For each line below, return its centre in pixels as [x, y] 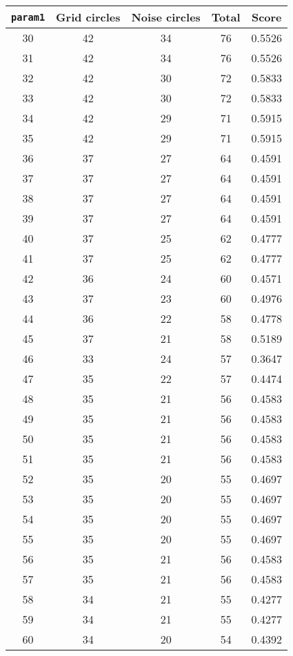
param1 [28, 17]
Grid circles [88, 17]
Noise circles [166, 17]
